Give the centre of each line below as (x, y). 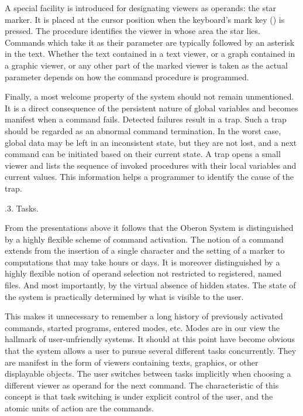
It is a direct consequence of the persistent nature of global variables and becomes (151, 108)
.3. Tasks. (22, 208)
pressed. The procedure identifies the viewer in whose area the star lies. (132, 31)
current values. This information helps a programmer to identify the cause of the (149, 177)
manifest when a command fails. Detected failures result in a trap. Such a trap (146, 119)
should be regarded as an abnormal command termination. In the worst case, (143, 130)
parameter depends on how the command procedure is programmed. (127, 76)
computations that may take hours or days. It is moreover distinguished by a (142, 262)
